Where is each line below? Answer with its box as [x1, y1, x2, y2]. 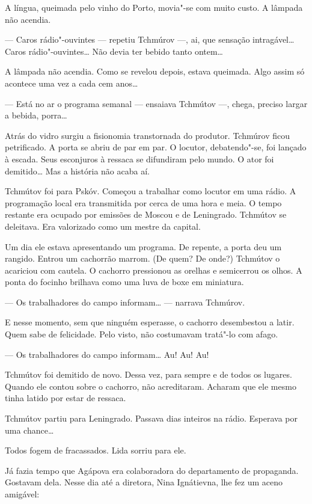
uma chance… [5, 423, 54, 436]
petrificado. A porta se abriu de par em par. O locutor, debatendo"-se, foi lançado [5, 141, 307, 153]
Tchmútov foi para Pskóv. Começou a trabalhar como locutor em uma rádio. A [5, 185, 296, 197]
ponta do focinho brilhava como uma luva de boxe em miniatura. [5, 275, 244, 288]
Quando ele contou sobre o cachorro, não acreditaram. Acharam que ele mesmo [5, 380, 296, 392]
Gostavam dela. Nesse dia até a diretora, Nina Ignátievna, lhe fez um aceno [5, 476, 283, 488]
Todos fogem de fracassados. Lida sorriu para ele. [5, 444, 186, 456]
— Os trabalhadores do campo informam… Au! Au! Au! [5, 348, 209, 360]
